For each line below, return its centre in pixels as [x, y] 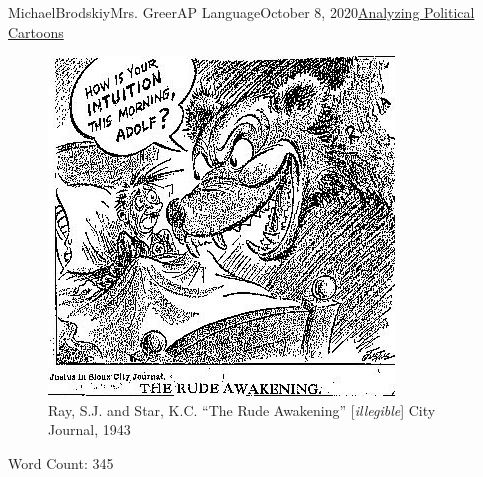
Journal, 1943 [89, 429]
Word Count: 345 [61, 462]
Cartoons [36, 31]
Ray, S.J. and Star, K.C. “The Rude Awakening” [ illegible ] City [242, 409]
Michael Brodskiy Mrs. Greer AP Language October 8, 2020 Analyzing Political [241, 12]
